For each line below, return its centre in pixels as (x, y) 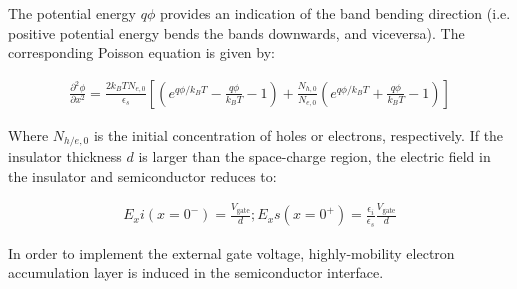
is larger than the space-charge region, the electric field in (314, 156)
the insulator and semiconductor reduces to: (142, 175)
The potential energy (72, 13)
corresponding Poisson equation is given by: (141, 52)
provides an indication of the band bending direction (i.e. (335, 13)
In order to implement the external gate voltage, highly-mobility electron (231, 252)
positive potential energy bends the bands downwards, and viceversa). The (236, 32)
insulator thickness (65, 156)
